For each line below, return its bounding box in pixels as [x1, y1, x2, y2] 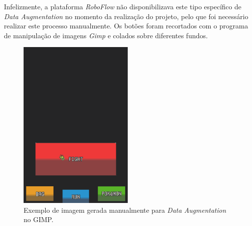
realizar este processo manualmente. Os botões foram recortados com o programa [4, 21, 248, 31]
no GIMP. [24, 214, 54, 225]
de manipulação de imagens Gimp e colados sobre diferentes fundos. [4, 30, 208, 40]
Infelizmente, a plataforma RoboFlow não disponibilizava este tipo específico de [4, 1, 242, 11]
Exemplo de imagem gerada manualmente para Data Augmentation [24, 204, 226, 215]
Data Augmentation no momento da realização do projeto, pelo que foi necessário [4, 11, 249, 21]
